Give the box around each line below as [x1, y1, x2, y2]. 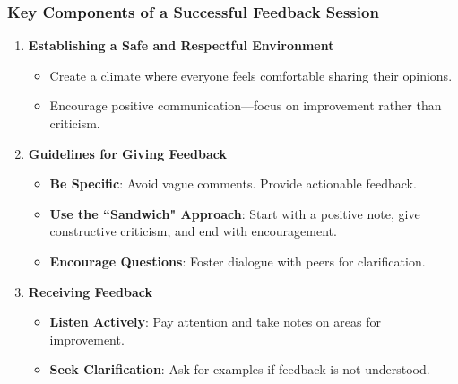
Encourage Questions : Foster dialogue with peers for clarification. [49, 251, 426, 270]
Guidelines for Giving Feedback [28, 144, 228, 162]
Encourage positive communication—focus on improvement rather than [49, 96, 442, 115]
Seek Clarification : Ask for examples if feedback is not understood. [49, 360, 430, 379]
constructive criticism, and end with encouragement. [49, 222, 337, 240]
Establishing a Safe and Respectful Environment [28, 36, 334, 55]
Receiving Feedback [28, 282, 153, 301]
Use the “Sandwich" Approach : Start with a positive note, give [49, 204, 420, 223]
